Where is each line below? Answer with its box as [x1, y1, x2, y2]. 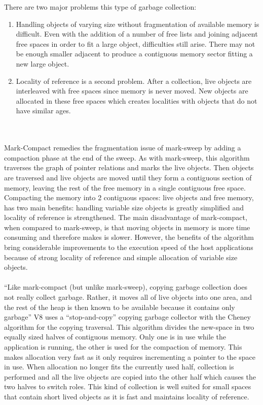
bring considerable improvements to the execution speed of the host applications [4, 242, 253, 253]
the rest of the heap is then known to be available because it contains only [4, 301, 235, 312]
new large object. [16, 58, 69, 69]
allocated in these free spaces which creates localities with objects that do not [16, 95, 257, 106]
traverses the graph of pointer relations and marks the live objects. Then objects [4, 162, 254, 173]
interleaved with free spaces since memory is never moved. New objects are [16, 85, 248, 96]
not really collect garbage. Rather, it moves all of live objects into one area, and [4, 292, 252, 302]
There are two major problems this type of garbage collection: [4, 2, 197, 12]
